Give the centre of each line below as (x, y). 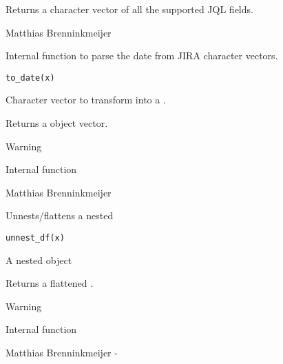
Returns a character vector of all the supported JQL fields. (129, 9)
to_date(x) (30, 78)
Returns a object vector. (57, 123)
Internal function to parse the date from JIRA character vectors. (142, 55)
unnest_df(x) (35, 238)
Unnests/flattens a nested (60, 215)
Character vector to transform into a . (86, 100)
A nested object (39, 260)
